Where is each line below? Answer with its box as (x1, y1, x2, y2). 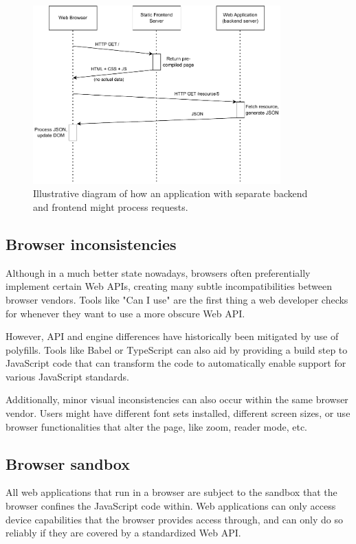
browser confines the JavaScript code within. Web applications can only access (5, 499, 336, 513)
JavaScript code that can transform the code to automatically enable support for (5, 356, 346, 370)
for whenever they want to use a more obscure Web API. (5, 306, 245, 320)
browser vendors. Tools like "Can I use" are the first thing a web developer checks (5, 292, 348, 306)
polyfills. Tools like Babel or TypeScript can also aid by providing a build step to (5, 342, 348, 356)
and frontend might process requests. (33, 199, 188, 214)
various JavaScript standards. (5, 369, 129, 383)
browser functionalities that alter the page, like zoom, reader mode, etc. (5, 419, 307, 433)
